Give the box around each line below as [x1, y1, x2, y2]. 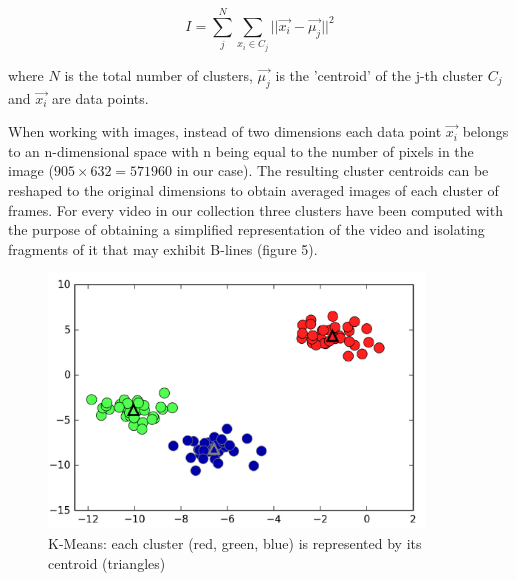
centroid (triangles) [48, 552, 166, 573]
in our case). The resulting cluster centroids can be [176, 160, 489, 181]
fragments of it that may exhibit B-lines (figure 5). [8, 238, 318, 259]
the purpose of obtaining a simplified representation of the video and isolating [8, 219, 485, 240]
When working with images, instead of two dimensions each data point [8, 121, 442, 142]
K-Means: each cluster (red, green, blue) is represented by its [48, 533, 422, 554]
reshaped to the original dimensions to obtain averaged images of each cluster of [8, 179, 499, 200]
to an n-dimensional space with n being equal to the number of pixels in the [8, 140, 474, 161]
